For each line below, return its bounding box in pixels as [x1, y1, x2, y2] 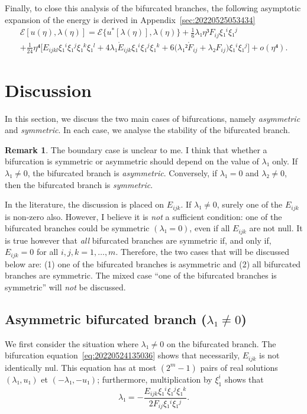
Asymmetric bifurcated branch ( [5, 309, 207, 328]
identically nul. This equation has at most [5, 361, 157, 373]
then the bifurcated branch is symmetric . [5, 178, 153, 190]
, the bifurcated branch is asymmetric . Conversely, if [27, 166, 218, 179]
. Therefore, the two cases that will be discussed [115, 245, 290, 258]
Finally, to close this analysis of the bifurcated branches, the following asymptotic [5, 2, 301, 14]
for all [36, 245, 59, 258]
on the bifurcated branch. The [166, 337, 276, 350]
